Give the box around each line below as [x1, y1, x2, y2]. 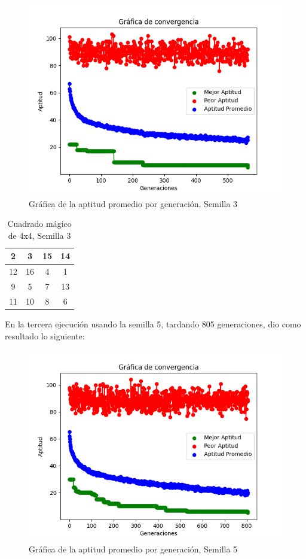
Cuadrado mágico [7, 217, 72, 230]
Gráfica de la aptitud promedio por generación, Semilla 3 [29, 197, 238, 209]
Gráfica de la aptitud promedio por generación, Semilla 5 [29, 542, 238, 555]
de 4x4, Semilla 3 [8, 229, 71, 241]
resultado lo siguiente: [5, 329, 85, 342]
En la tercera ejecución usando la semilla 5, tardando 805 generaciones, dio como [5, 318, 301, 330]
